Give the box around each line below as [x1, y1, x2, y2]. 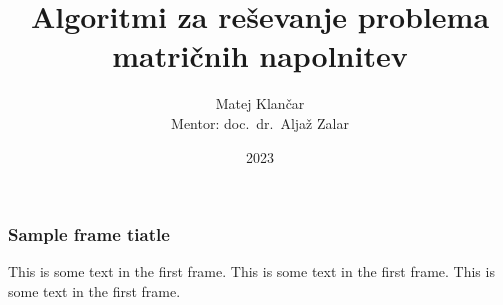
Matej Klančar [215, 93, 305, 114]
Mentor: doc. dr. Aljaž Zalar [171, 112, 349, 133]
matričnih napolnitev [112, 35, 408, 76]
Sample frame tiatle [8, 222, 170, 247]
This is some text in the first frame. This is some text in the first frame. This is [8, 261, 495, 282]
